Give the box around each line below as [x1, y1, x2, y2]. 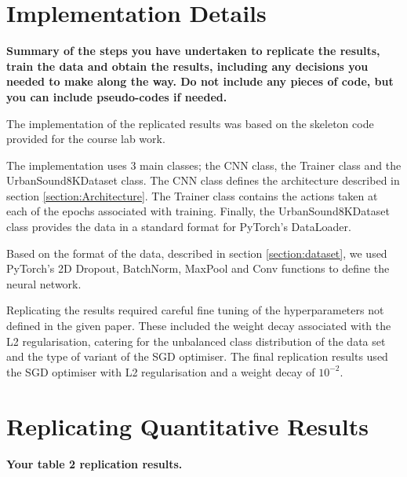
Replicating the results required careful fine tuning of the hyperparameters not [6, 302, 384, 318]
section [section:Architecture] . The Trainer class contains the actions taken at [6, 187, 378, 204]
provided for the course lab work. [6, 130, 165, 147]
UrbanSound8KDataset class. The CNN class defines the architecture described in [6, 172, 400, 189]
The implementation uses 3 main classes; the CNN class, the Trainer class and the [6, 156, 402, 173]
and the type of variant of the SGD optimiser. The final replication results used [6, 348, 388, 365]
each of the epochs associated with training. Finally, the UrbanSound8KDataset [6, 203, 390, 219]
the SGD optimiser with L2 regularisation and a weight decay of [6, 363, 315, 380]
